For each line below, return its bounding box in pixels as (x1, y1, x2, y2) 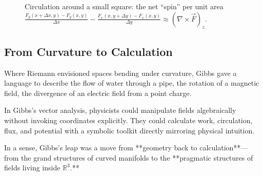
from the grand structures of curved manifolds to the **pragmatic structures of (4, 152, 253, 163)
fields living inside (4, 162, 60, 173)
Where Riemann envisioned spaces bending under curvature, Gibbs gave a (4, 67, 237, 78)
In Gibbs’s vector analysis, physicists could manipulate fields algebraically (4, 105, 236, 115)
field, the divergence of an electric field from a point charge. (4, 87, 192, 98)
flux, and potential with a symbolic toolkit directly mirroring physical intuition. (4, 125, 255, 135)
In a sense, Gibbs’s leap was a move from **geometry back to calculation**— (4, 142, 248, 153)
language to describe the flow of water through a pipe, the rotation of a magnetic (4, 77, 259, 88)
